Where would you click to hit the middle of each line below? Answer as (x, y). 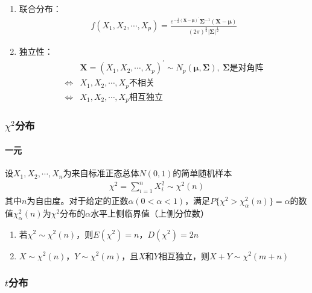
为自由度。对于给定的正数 (78, 200)
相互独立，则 (184, 255)
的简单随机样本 (202, 173)
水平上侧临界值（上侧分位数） (150, 213)
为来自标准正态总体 (101, 173)
